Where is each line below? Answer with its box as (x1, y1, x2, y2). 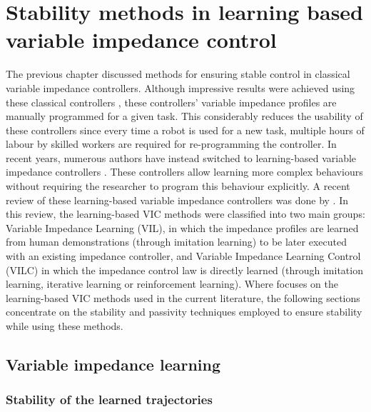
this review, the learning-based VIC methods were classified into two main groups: (6, 206, 365, 221)
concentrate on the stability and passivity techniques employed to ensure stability (6, 304, 362, 319)
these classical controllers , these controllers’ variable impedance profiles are (6, 94, 337, 109)
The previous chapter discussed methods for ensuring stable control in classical (6, 66, 350, 81)
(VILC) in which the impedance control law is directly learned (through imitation (6, 262, 363, 277)
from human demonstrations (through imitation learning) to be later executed (6, 234, 347, 249)
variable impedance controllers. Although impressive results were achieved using (6, 80, 355, 95)
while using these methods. (6, 318, 123, 333)
